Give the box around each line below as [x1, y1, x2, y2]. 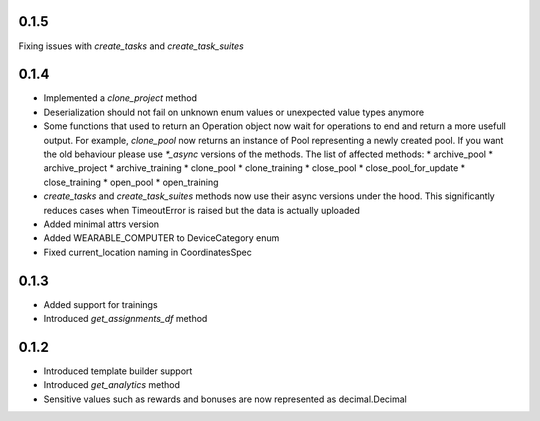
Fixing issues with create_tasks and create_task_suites [18, 40, 244, 52]
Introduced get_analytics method [43, 379, 180, 391]
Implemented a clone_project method [43, 92, 198, 104]
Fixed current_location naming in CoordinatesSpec [43, 246, 252, 258]
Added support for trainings [43, 298, 159, 310]
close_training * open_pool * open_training [43, 176, 219, 188]
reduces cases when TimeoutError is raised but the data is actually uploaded [43, 204, 360, 216]
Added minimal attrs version [43, 218, 160, 230]
